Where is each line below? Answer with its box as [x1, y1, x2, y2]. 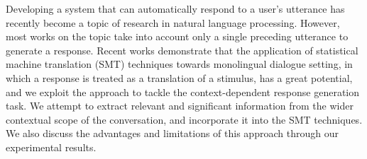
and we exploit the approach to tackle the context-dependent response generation [6, 84, 360, 99]
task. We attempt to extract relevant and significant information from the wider [6, 98, 354, 113]
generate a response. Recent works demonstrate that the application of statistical [6, 42, 358, 57]
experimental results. [6, 139, 97, 154]
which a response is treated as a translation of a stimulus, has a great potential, [6, 70, 353, 85]
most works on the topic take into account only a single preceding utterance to [6, 29, 349, 44]
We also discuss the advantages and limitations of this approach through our [6, 126, 339, 141]
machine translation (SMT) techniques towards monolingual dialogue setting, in [6, 57, 353, 71]
